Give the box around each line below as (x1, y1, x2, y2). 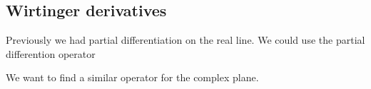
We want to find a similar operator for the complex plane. (6, 70, 259, 85)
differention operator (6, 46, 96, 61)
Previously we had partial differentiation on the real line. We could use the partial (6, 32, 365, 47)
